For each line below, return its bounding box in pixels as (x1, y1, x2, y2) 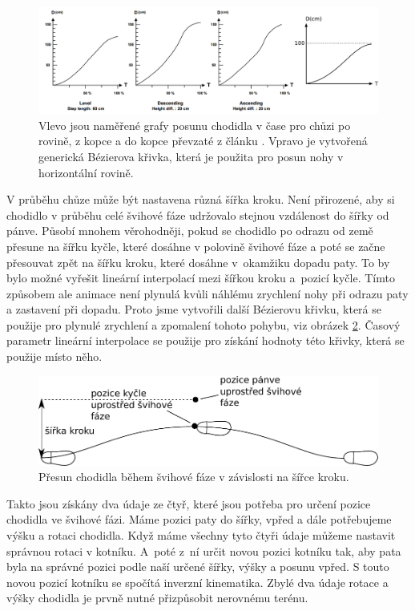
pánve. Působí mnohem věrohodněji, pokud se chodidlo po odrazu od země (6, 222, 373, 239)
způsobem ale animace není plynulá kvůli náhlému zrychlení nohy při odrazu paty (6, 285, 409, 301)
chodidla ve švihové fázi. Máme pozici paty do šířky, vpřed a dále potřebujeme (6, 511, 392, 528)
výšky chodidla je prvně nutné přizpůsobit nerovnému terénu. (6, 589, 308, 606)
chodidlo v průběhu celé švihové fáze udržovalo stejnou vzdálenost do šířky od (6, 206, 389, 223)
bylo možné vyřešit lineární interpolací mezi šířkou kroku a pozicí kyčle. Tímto (6, 269, 395, 286)
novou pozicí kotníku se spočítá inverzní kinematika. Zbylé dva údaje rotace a (6, 573, 389, 590)
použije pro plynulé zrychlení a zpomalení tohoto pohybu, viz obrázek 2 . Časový (6, 316, 401, 333)
